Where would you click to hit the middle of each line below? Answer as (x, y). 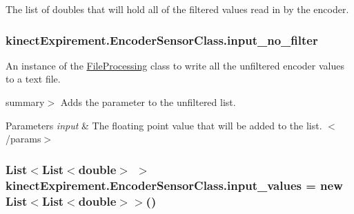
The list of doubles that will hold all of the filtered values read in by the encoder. (177, 9)
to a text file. (33, 79)
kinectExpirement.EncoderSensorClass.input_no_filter (162, 40)
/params (23, 139)
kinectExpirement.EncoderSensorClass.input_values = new (174, 185)
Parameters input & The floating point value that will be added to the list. (164, 125)
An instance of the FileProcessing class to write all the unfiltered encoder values (175, 65)
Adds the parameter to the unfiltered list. (148, 102)
